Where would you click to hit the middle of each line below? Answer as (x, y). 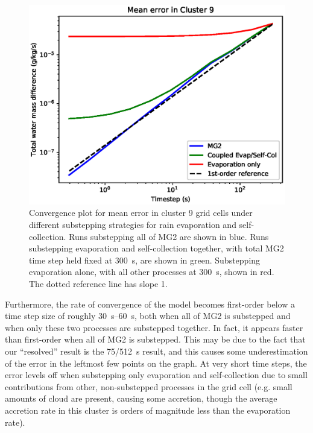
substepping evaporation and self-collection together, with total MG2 (156, 248)
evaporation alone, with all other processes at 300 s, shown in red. (152, 272)
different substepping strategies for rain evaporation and (133, 225)
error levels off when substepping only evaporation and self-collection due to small (156, 375)
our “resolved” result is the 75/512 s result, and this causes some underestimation (156, 351)
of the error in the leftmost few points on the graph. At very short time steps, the (156, 363)
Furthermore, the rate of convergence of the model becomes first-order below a (150, 304)
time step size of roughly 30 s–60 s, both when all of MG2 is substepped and (148, 316)
